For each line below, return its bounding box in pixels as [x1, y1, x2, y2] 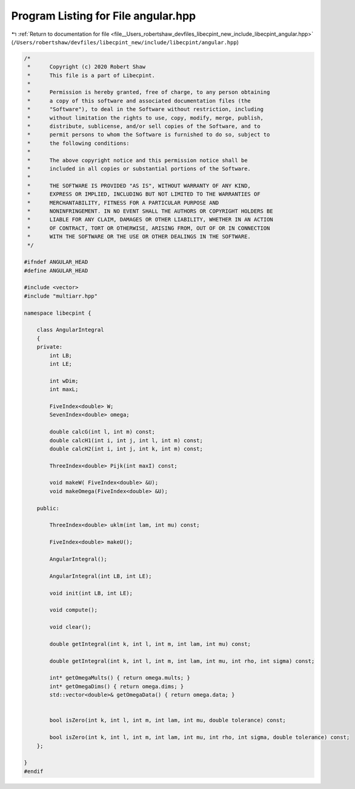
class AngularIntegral [36, 326, 104, 334]
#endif [24, 768, 44, 774]
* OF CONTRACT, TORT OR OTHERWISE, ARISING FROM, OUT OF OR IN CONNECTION [27, 224, 270, 232]
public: [36, 505, 60, 512]
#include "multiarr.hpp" [24, 292, 98, 300]
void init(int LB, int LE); [49, 589, 133, 597]
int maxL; [49, 386, 79, 393]
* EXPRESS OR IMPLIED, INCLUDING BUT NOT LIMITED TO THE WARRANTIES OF [27, 191, 260, 198]
